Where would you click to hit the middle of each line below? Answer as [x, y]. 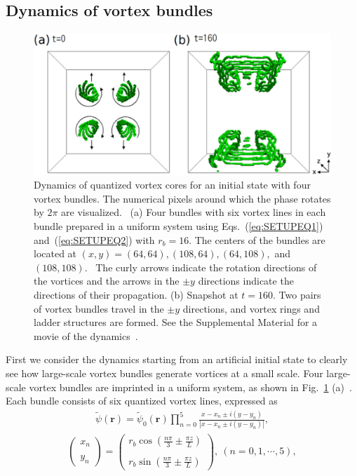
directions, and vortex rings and [251, 308]
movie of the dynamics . [86, 335]
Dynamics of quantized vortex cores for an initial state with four [172, 185]
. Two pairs [297, 295]
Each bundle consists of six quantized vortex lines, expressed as [142, 401]
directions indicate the [246, 281]
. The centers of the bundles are [257, 239]
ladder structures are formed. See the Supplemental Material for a [176, 322]
